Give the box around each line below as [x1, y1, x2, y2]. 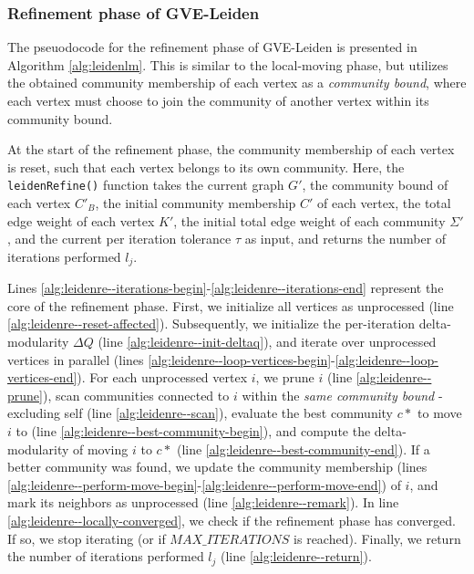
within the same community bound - [242, 385, 443, 404]
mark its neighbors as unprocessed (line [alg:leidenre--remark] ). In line [7, 493, 399, 512]
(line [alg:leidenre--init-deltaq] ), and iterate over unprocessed [98, 332, 437, 351]
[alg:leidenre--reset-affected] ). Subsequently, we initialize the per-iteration [7, 314, 416, 333]
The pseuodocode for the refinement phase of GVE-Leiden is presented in [7, 37, 417, 57]
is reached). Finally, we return [294, 528, 461, 548]
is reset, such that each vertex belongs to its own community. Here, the [7, 157, 405, 176]
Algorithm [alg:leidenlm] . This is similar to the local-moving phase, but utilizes [7, 55, 448, 74]
